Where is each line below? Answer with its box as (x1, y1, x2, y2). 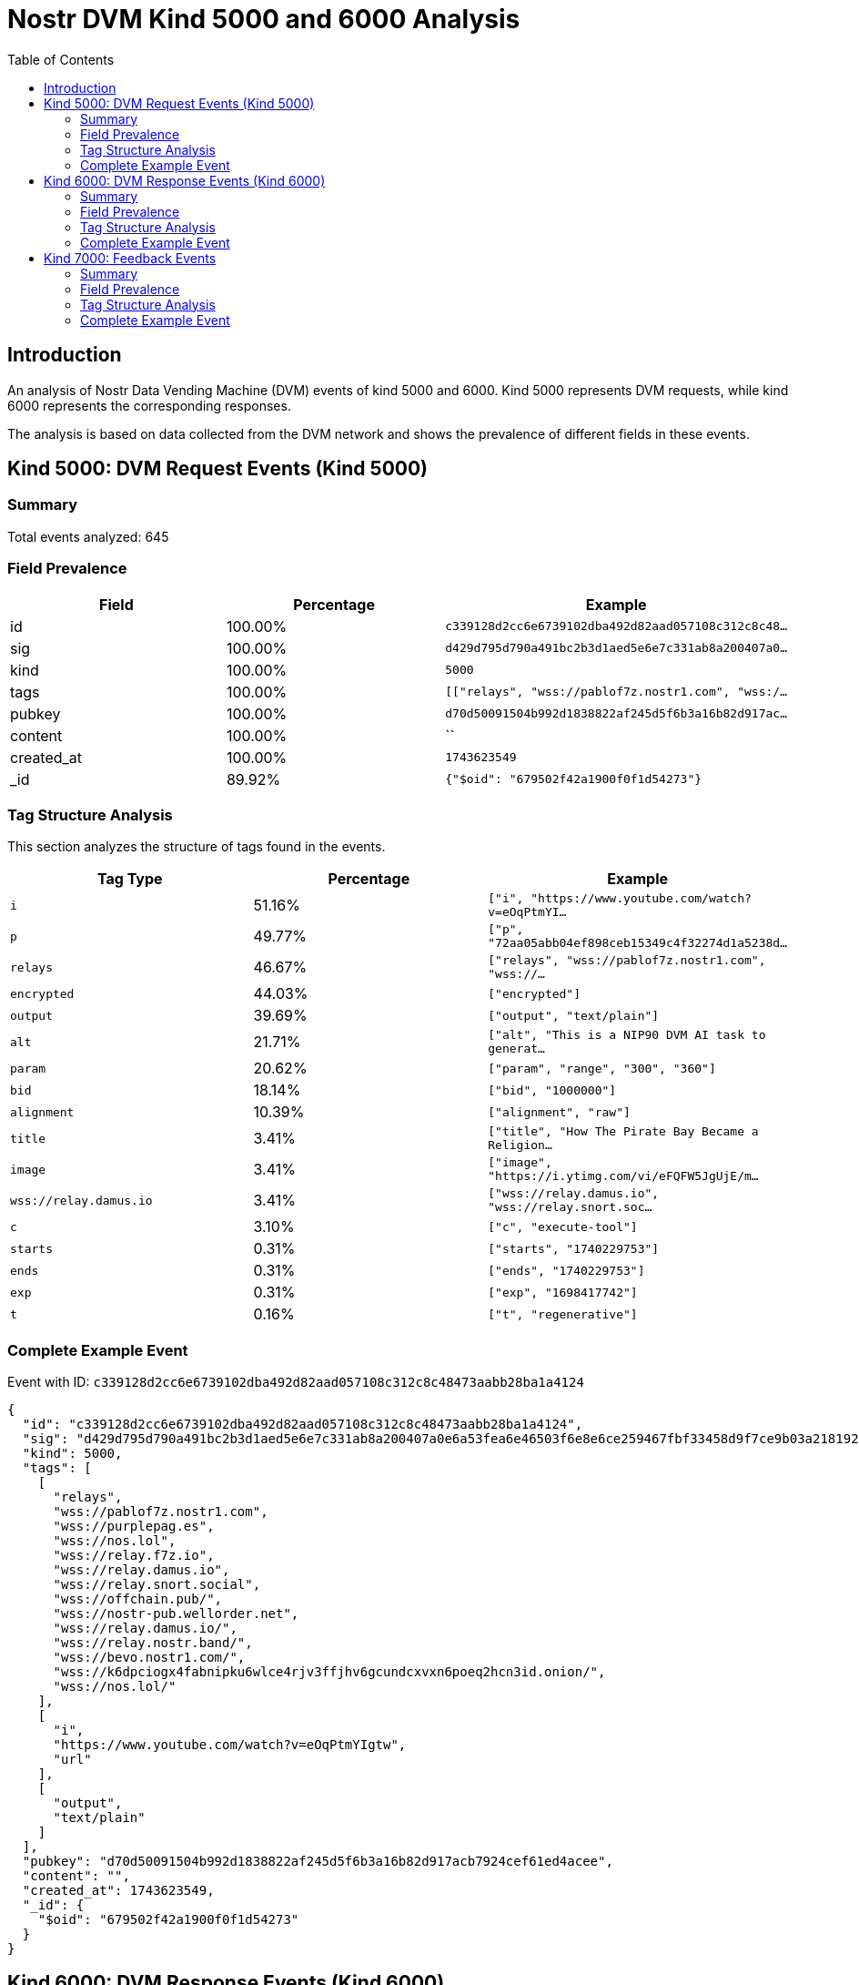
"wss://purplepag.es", (53, 1519, 215, 1534)
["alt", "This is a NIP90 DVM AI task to (488, 1028, 766, 1043)
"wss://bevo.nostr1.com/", (53, 1650, 246, 1665)
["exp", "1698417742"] (488, 1285, 638, 1299)
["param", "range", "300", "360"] (488, 1061, 716, 1075)
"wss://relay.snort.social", (53, 1577, 261, 1593)
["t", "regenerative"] (488, 1307, 638, 1321)
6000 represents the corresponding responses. (7, 397, 291, 413)
